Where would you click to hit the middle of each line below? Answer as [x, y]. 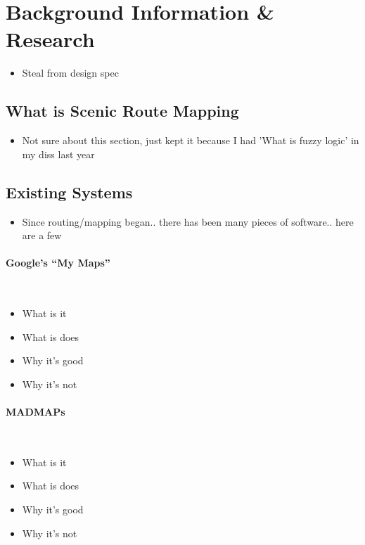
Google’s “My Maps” [58, 263]
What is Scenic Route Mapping [122, 111]
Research [50, 39]
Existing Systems [69, 192]
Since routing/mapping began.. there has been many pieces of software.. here [188, 221]
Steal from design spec [70, 73]
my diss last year [58, 154]
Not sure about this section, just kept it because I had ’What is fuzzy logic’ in [191, 140]
